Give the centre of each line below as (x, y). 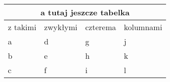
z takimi (22, 27)
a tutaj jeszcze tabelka (85, 12)
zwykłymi (61, 27)
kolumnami (143, 27)
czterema (101, 27)
